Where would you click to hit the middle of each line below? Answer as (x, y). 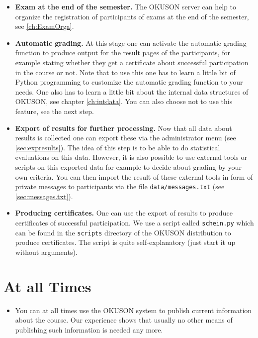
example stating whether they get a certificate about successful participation (132, 62)
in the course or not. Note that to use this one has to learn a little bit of (125, 72)
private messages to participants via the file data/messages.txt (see (120, 186)
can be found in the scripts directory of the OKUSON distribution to (123, 232)
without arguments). (46, 252)
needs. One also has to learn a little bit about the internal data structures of (132, 91)
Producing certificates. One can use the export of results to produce (124, 213)
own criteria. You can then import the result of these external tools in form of (134, 176)
